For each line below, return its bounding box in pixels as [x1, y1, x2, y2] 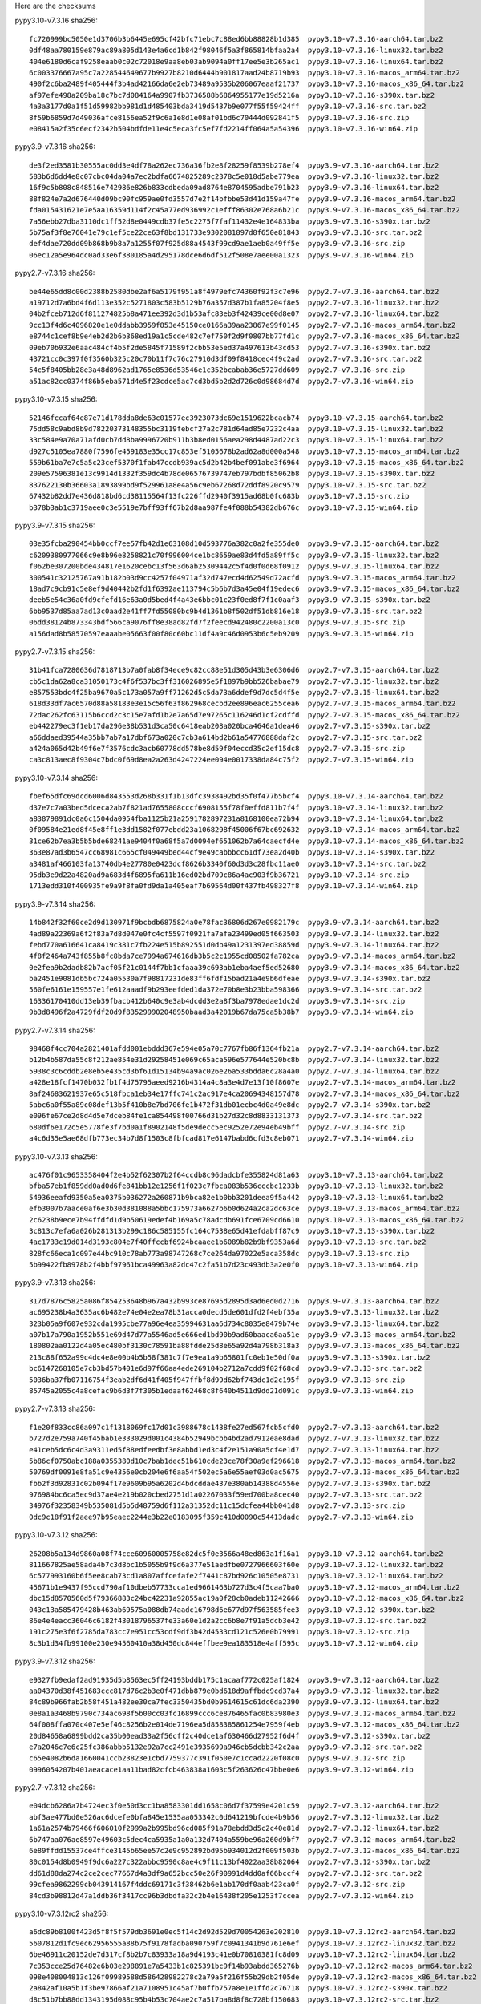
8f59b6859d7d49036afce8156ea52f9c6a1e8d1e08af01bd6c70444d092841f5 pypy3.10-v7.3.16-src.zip [29, 113, 410, 122]
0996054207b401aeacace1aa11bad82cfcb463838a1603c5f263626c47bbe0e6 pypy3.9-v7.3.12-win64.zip [29, 1764, 414, 1774]
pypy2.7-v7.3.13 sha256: [14, 1404, 95, 1414]
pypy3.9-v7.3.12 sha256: [14, 1656, 95, 1667]
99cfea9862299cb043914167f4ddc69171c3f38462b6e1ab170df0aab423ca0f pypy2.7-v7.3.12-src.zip [29, 1880, 406, 1889]
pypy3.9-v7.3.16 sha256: [14, 142, 95, 152]
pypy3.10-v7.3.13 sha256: [14, 1151, 98, 1162]
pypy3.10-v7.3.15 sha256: [14, 394, 98, 404]
